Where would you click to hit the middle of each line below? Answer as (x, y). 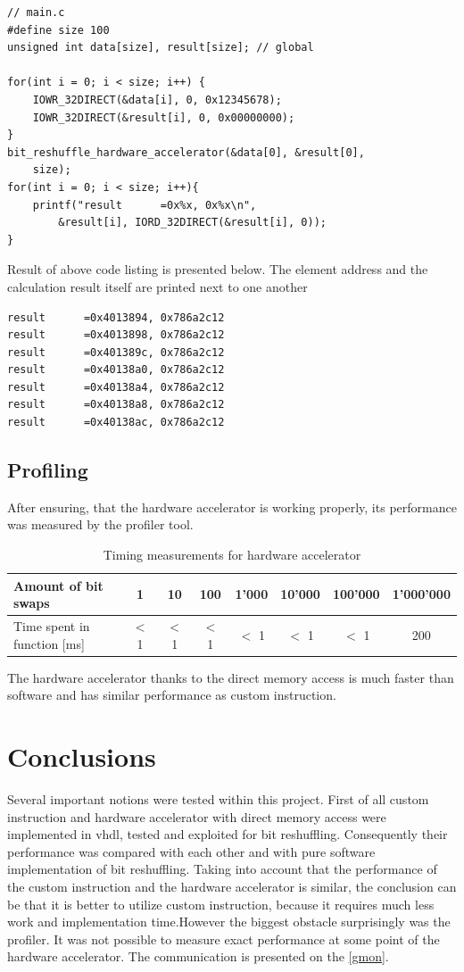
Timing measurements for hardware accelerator (232, 555)
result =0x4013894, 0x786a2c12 (116, 317)
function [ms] (49, 643)
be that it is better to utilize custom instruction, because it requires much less (221, 904)
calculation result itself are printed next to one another (157, 286)
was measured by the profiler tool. (100, 524)
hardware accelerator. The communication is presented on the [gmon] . (198, 956)
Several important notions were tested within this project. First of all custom (218, 799)
